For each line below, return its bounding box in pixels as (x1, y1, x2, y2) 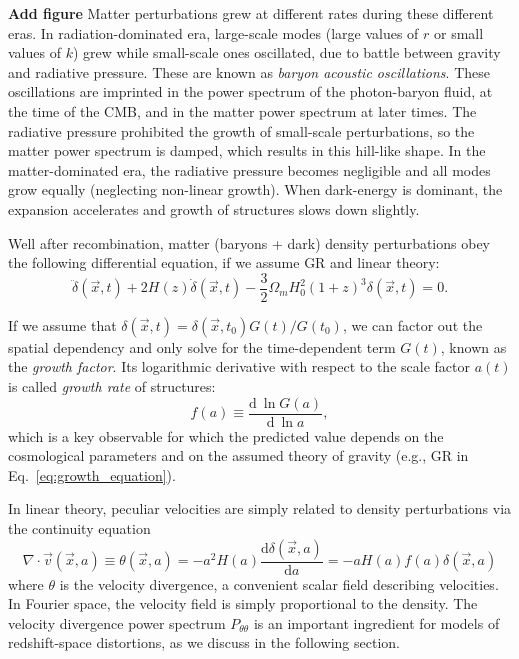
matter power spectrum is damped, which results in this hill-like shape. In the (8, 140, 486, 161)
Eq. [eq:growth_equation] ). (8, 464, 176, 485)
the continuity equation (8, 518, 151, 538)
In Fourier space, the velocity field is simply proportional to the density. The (8, 593, 478, 614)
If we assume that (8, 314, 117, 335)
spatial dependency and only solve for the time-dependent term (8, 336, 396, 357)
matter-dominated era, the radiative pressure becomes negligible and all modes (8, 159, 491, 180)
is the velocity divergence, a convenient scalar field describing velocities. (59, 573, 499, 594)
